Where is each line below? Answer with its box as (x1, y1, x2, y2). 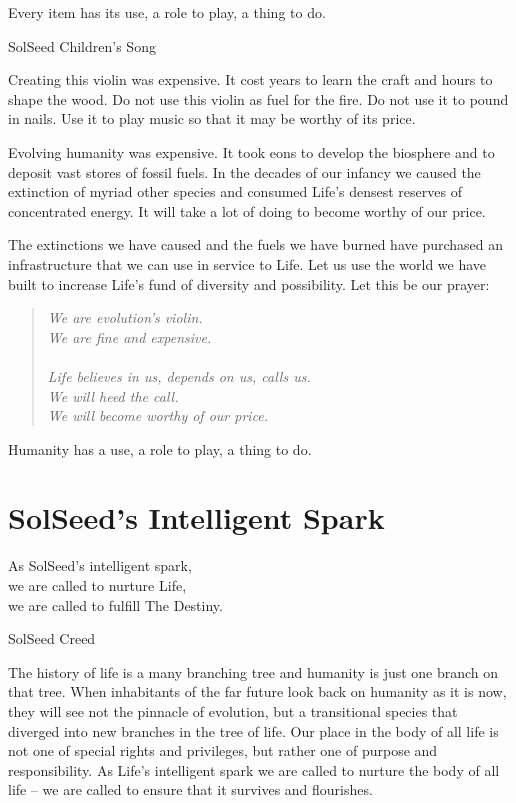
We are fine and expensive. (47, 326, 212, 347)
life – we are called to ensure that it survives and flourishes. (8, 779, 373, 800)
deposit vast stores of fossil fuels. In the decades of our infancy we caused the (8, 161, 481, 182)
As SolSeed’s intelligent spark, (8, 555, 192, 576)
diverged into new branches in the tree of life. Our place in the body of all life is (8, 720, 499, 741)
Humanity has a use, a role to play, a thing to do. (8, 438, 312, 459)
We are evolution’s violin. (47, 307, 203, 328)
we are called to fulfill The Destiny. (8, 594, 223, 615)
